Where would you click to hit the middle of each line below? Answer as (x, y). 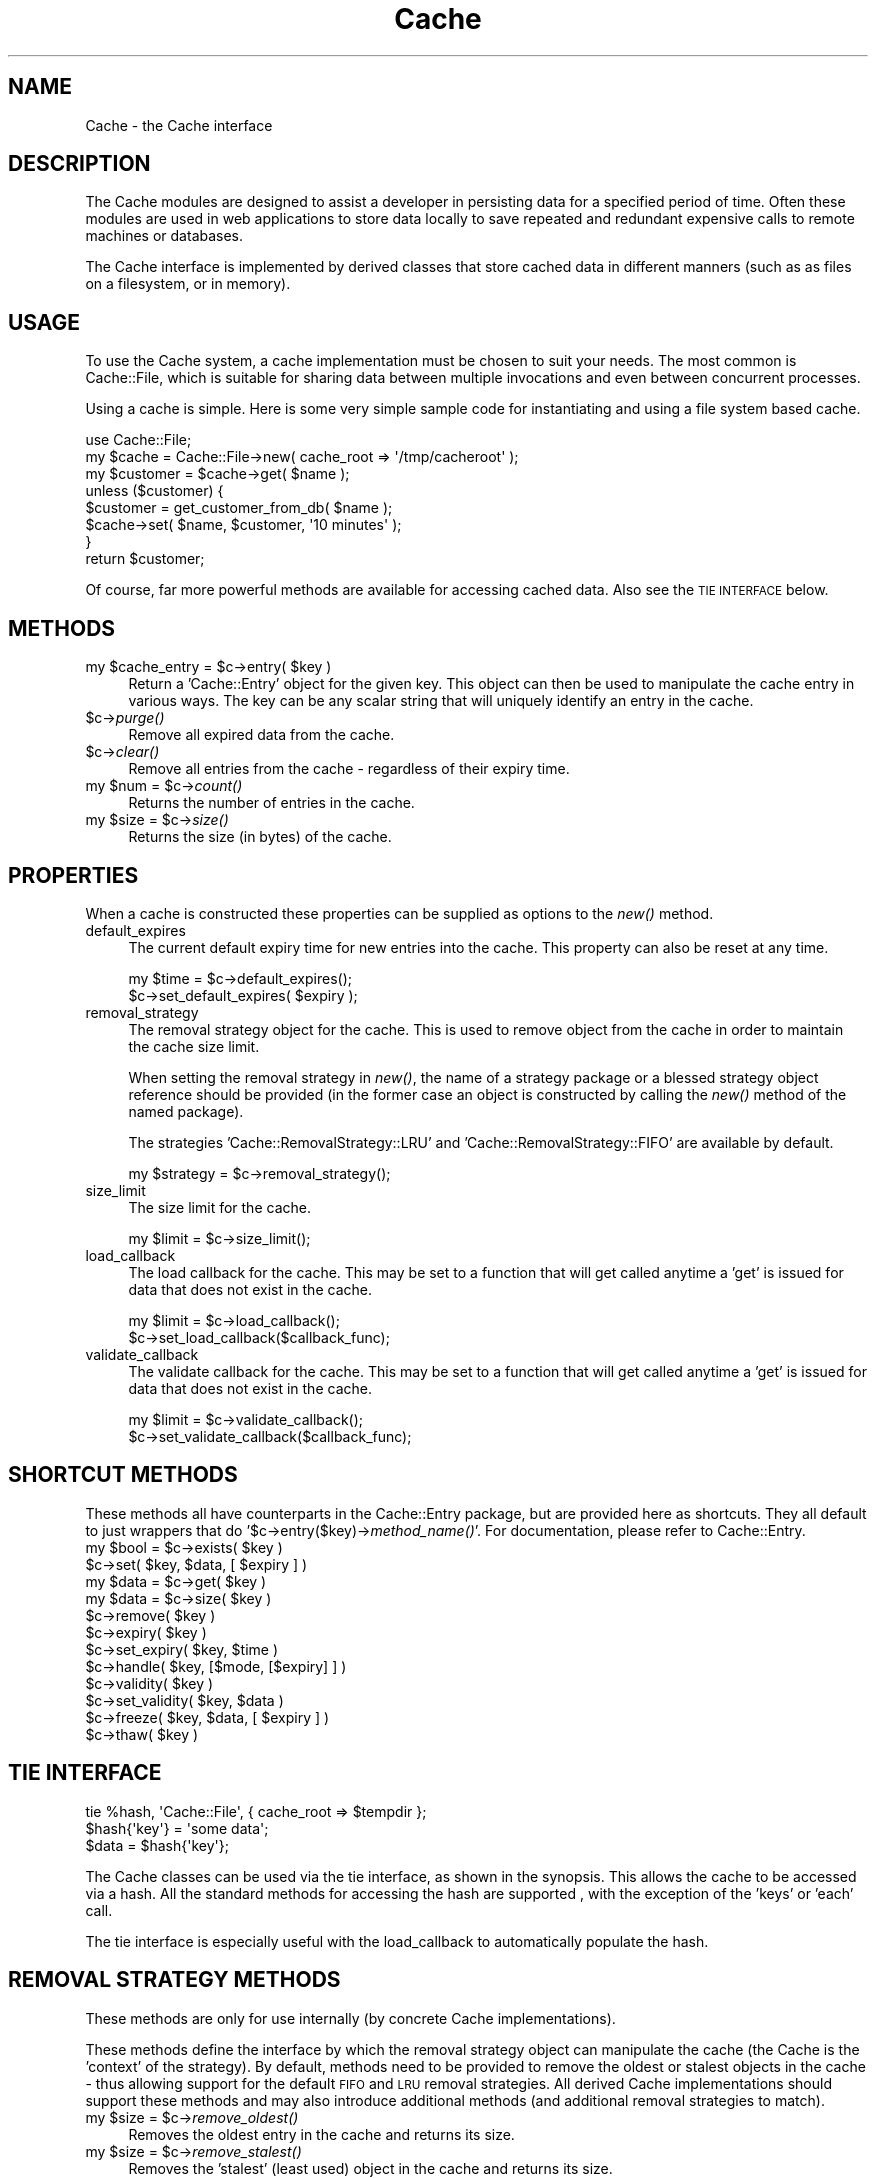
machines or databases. (164, 236)
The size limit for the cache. (219, 1207)
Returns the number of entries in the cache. (271, 803)
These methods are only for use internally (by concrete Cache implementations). (350, 2018)
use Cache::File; (138, 440)
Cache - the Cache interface (179, 125)
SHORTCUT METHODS (123, 1475)
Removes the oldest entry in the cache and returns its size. (321, 2134)
